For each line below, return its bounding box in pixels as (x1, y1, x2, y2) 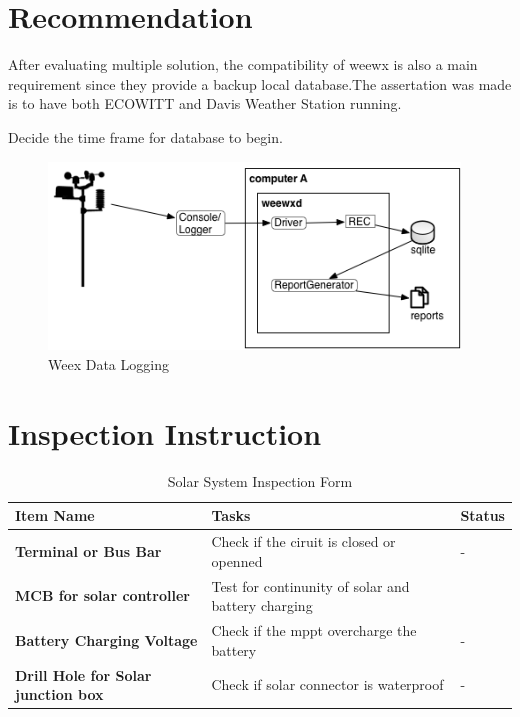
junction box (15, 684, 104, 705)
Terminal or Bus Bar (15, 541, 162, 562)
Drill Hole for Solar (15, 664, 152, 685)
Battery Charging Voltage (15, 629, 198, 650)
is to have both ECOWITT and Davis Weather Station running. (8, 93, 402, 114)
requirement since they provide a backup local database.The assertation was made (8, 73, 512, 94)
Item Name (15, 505, 95, 526)
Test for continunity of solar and (211, 575, 410, 596)
